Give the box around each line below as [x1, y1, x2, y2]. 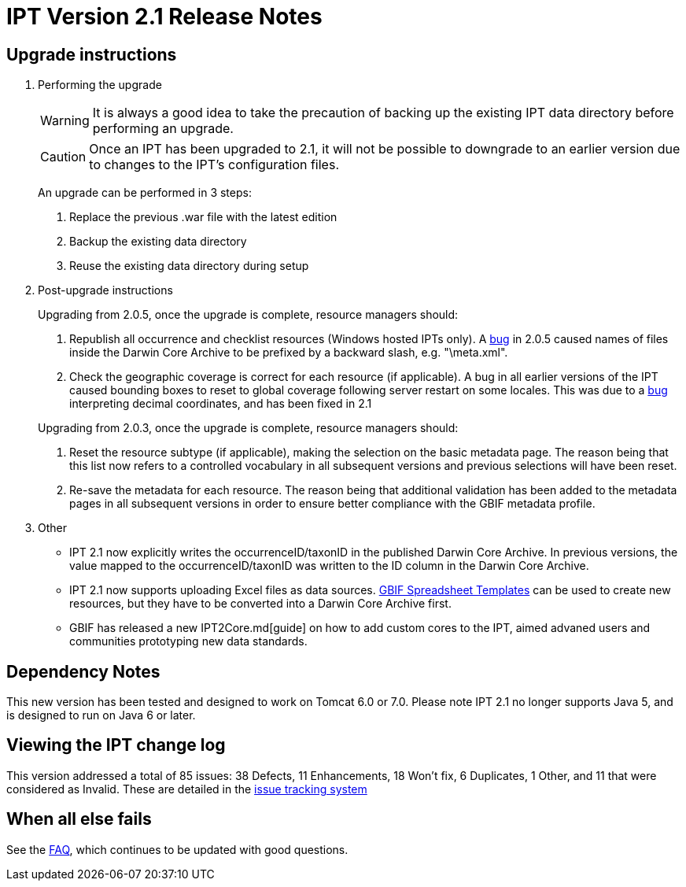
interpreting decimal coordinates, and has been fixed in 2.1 [69, 397, 372, 411]
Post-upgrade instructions [38, 283, 173, 298]
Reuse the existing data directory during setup [69, 259, 309, 273]
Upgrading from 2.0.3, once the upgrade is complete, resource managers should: [38, 421, 459, 435]
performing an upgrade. [92, 120, 234, 137]
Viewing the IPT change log [6, 735, 226, 756]
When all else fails [6, 809, 152, 830]
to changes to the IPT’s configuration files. [89, 157, 339, 173]
